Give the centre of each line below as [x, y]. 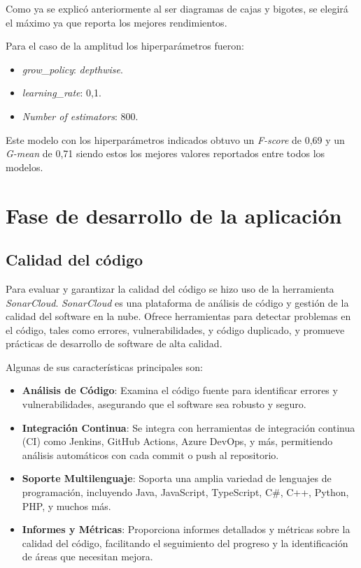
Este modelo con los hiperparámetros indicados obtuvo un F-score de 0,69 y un [175, 139]
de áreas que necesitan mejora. [87, 556]
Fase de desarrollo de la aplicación [174, 215]
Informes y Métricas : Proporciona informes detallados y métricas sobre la [186, 529]
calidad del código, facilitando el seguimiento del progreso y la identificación [185, 542]
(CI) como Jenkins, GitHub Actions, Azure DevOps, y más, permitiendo [177, 441]
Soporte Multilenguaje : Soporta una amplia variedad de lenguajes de [177, 478]
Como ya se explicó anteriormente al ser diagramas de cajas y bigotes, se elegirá [177, 8]
